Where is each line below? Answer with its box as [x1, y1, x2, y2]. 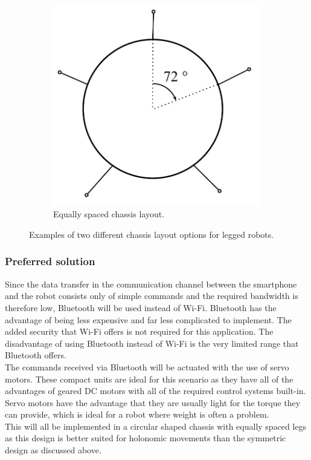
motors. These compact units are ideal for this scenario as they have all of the [5, 372, 293, 385]
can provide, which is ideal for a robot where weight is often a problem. [5, 408, 269, 421]
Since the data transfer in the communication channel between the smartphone [5, 277, 297, 290]
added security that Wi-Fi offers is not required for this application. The [5, 325, 274, 338]
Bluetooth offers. [5, 349, 66, 361]
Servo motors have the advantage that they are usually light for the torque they [5, 396, 301, 409]
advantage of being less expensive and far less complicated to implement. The [5, 313, 292, 326]
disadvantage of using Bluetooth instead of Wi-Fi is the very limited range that [5, 337, 299, 349]
